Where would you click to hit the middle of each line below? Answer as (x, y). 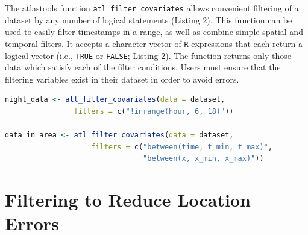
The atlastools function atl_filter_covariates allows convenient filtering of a (152, 8)
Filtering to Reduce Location (128, 200)
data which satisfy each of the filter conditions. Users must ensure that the (143, 67)
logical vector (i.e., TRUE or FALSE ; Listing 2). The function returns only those (148, 55)
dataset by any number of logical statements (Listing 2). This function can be (149, 20)
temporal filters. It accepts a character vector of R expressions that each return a (154, 43)
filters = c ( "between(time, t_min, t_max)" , (182, 147)
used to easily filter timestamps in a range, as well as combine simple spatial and (154, 32)
